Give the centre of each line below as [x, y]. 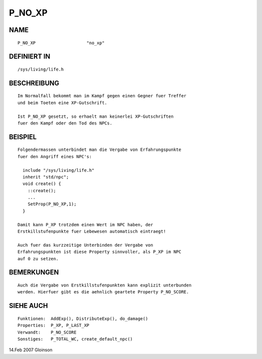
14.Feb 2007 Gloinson [31, 350]
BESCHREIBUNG [34, 83]
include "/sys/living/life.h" [58, 170]
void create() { [42, 184]
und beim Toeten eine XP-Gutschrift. [63, 103]
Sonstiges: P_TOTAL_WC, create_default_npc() [75, 339]
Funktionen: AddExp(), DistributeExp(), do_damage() [83, 318]
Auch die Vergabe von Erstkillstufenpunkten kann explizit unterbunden [105, 285]
